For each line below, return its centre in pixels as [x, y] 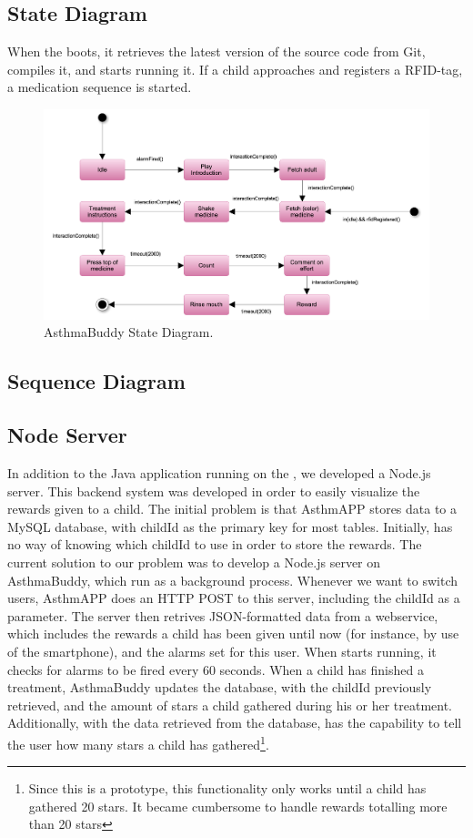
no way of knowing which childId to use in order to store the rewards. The [215, 544]
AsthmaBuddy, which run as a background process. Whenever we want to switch [232, 580]
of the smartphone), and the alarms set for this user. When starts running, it [222, 651]
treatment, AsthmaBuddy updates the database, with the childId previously [220, 687]
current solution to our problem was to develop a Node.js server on [194, 562]
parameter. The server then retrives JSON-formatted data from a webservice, [223, 615]
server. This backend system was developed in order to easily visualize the [214, 491]
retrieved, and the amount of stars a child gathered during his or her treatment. [230, 705]
